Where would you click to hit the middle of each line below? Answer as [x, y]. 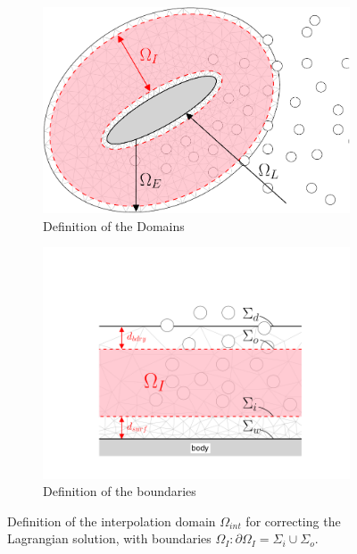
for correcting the [293, 521]
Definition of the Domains [114, 225]
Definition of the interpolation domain [112, 521]
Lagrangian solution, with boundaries [109, 538]
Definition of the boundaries [120, 491]
